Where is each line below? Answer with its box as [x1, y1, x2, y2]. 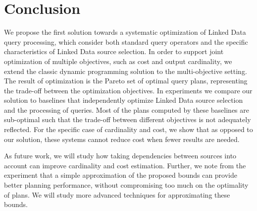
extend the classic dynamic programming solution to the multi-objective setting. [4, 66, 247, 76]
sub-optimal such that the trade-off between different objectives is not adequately [4, 114, 251, 125]
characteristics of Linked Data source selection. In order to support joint [4, 46, 224, 57]
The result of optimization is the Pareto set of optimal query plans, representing [4, 75, 248, 86]
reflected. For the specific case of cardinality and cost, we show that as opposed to [4, 124, 253, 135]
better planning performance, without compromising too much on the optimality [4, 180, 249, 190]
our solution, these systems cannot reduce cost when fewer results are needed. [4, 134, 240, 144]
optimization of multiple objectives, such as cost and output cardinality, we [4, 56, 232, 66]
